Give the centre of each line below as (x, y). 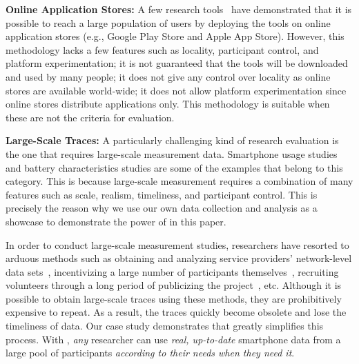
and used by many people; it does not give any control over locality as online (168, 76)
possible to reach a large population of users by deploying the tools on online (168, 22)
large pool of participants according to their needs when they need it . (150, 353)
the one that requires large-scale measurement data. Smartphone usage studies (172, 153)
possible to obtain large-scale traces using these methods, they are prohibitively (174, 298)
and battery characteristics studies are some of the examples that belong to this (174, 167)
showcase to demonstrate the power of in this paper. (116, 221)
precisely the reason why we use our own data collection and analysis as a (162, 208)
